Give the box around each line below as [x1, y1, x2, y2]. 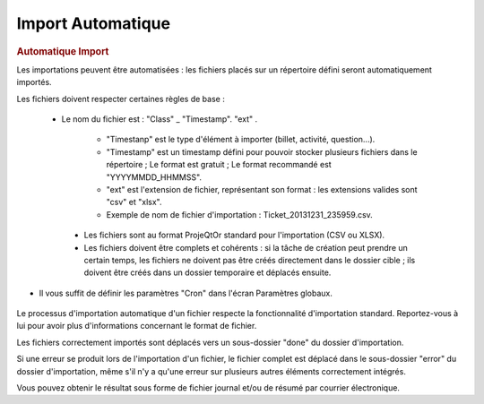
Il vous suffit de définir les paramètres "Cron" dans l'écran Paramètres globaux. [39, 288, 333, 298]
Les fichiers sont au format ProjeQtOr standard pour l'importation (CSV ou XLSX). [83, 229, 385, 241]
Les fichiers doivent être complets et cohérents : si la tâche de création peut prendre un [83, 242, 408, 253]
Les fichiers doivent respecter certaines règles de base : [16, 93, 226, 104]
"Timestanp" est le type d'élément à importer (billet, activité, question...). [106, 134, 376, 145]
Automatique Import [16, 45, 109, 57]
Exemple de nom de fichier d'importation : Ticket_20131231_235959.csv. [106, 209, 374, 219]
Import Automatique [16, 13, 170, 33]
